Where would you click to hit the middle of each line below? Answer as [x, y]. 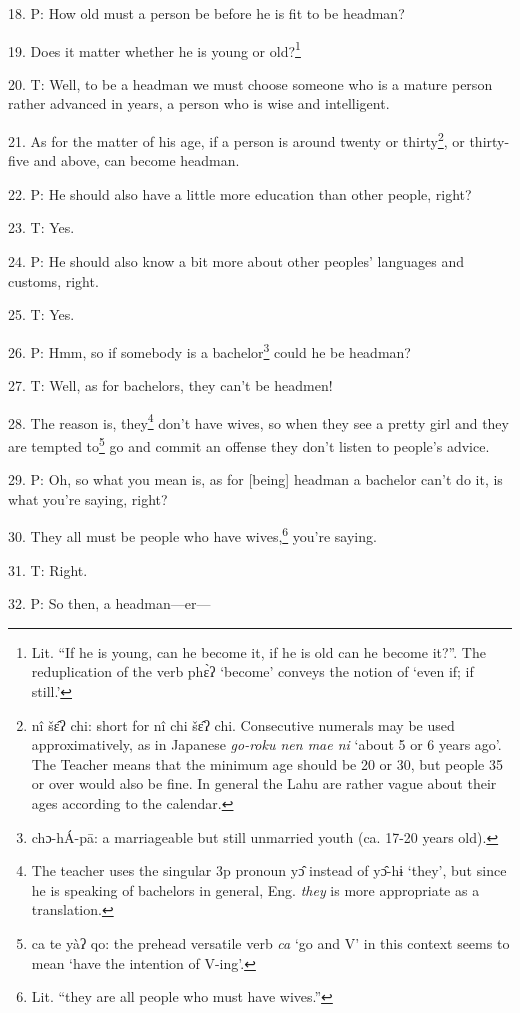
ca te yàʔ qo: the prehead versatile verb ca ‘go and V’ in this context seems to [270, 942]
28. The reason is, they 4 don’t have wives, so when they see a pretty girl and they [258, 421]
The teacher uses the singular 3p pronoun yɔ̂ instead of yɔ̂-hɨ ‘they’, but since [269, 870]
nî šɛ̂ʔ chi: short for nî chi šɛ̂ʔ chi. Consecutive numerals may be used [243, 724]
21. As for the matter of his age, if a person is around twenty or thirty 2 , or [236, 139]
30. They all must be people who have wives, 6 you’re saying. [192, 535]
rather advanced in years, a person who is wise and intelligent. [199, 103]
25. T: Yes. [41, 314]
